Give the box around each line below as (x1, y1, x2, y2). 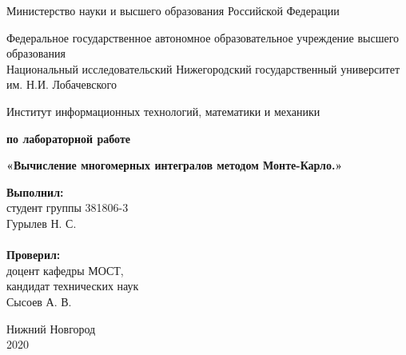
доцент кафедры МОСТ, (6, 261, 124, 278)
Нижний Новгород (6, 320, 96, 337)
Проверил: (6, 246, 61, 263)
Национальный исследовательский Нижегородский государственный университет (6, 60, 400, 77)
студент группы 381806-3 (6, 199, 129, 216)
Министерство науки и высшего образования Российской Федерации (6, 2, 340, 18)
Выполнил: (6, 183, 64, 200)
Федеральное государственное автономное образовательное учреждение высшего (6, 29, 400, 46)
